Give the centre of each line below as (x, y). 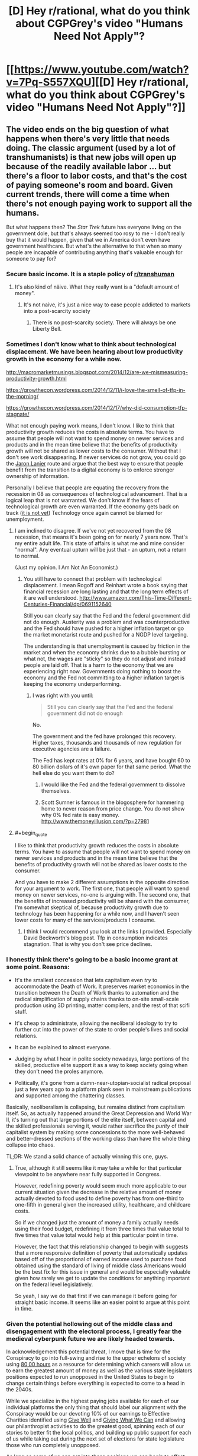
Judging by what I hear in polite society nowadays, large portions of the (102, 1059)
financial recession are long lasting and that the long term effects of (106, 591)
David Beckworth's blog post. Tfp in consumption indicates (96, 938)
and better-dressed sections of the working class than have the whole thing (98, 1138)
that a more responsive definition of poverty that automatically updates (101, 1253)
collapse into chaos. (30, 1145)
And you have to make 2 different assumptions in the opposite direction (102, 882)
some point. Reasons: (38, 967)
